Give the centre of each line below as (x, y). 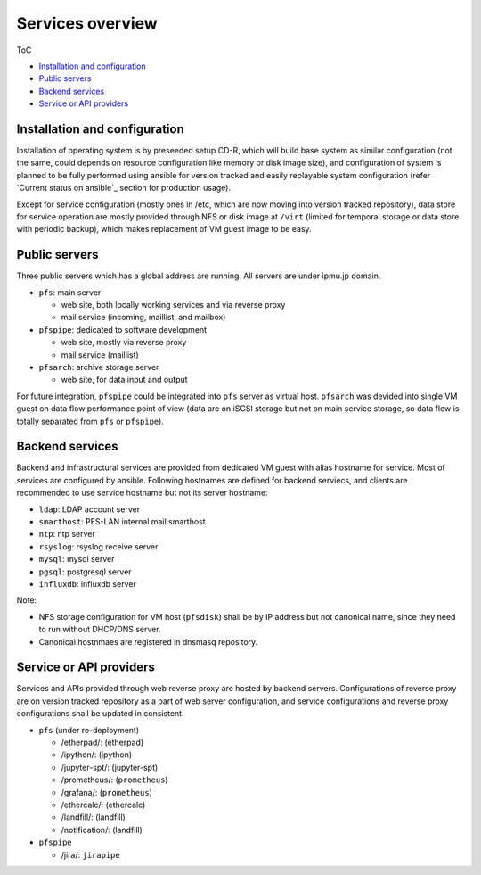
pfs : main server (70, 292)
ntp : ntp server (67, 534)
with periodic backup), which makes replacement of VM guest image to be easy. (164, 229)
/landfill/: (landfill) (94, 817)
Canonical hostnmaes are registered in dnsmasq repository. (148, 641)
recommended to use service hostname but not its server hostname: (142, 493)
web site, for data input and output (124, 380)
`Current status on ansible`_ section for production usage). (124, 188)
